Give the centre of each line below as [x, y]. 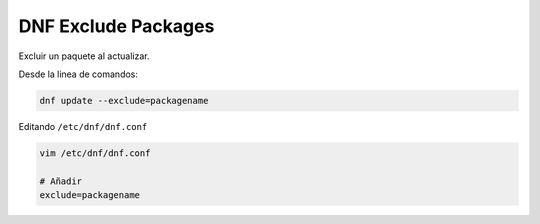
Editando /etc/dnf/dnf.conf [83, 126]
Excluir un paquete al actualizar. [84, 56]
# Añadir [61, 181]
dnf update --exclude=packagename [124, 100]
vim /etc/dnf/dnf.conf [95, 153]
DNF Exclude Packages [116, 26]
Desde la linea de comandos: [78, 74]
